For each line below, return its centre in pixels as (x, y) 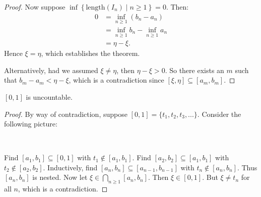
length (95, 8)
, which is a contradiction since (116, 80)
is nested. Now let (60, 177)
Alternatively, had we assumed (51, 70)
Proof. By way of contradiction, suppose (66, 114)
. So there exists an (194, 70)
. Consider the (219, 114)
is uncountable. (49, 96)
